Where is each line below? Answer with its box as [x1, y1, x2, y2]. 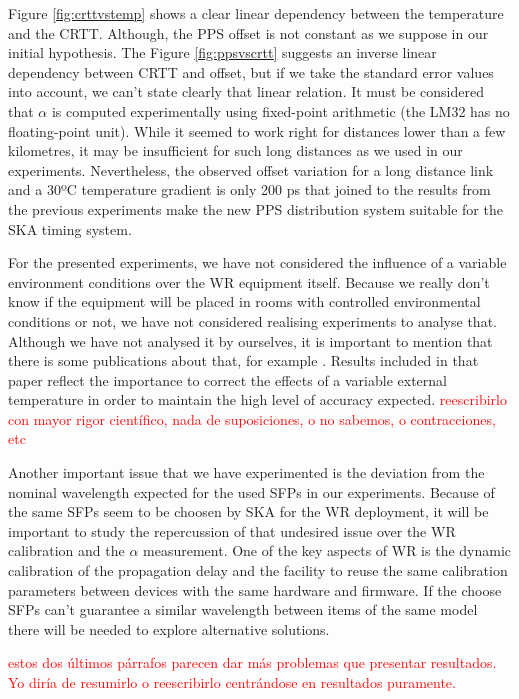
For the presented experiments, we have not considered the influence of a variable [8, 252, 507, 273]
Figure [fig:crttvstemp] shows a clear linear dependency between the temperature [8, 3, 504, 23]
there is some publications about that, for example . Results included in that [8, 350, 479, 371]
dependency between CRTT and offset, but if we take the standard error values [8, 61, 494, 82]
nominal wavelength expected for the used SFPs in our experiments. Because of [8, 481, 495, 502]
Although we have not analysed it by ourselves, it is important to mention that [8, 330, 493, 351]
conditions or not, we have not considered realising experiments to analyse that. [8, 310, 497, 331]
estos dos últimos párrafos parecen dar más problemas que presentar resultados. [8, 652, 497, 673]
